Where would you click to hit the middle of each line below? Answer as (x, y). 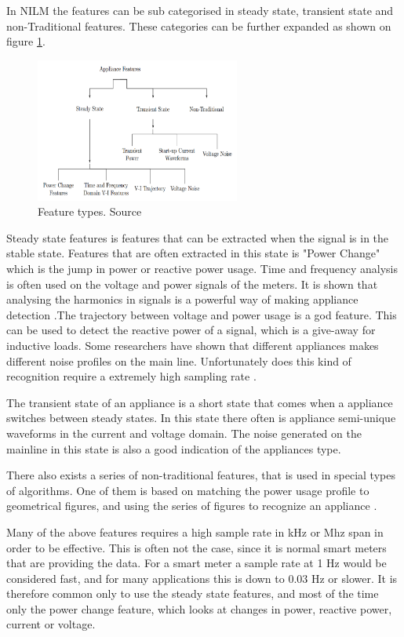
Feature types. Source (90, 211)
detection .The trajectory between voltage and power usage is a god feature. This (202, 314)
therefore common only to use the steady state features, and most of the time (193, 593)
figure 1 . (26, 41)
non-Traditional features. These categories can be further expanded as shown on (199, 25)
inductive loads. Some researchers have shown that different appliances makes (193, 345)
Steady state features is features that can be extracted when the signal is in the (198, 237)
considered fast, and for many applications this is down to (146, 578)
